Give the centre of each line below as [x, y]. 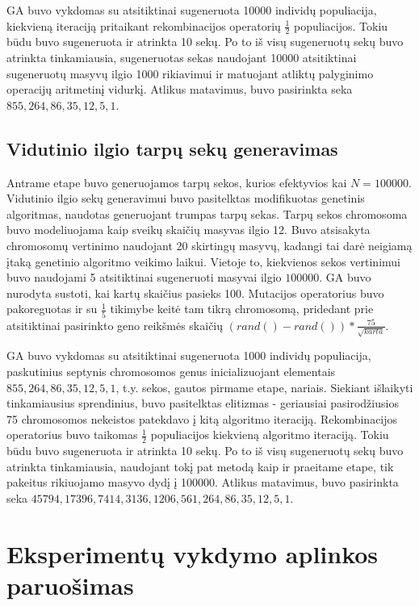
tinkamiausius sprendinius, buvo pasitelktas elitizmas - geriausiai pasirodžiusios [203, 403]
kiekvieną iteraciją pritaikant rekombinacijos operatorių [144, 25]
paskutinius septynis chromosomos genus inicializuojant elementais [171, 371]
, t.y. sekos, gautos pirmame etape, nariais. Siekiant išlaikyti [264, 387]
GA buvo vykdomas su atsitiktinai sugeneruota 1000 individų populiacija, [189, 355]
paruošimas [70, 585]
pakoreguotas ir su [52, 309]
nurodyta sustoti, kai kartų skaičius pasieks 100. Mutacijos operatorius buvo [195, 293]
